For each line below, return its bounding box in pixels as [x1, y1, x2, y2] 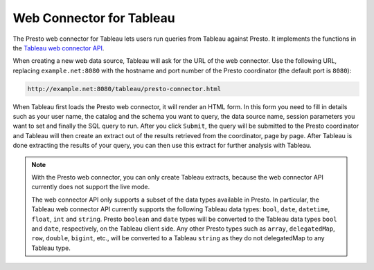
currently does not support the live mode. [31, 183, 150, 191]
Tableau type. [31, 244, 71, 252]
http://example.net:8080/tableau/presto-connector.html [27, 85, 222, 93]
